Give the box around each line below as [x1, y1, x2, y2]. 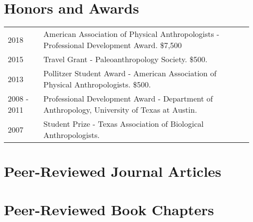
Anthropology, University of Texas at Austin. [43, 104, 197, 116]
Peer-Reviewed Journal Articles [4, 161, 221, 181]
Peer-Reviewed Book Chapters [4, 199, 214, 219]
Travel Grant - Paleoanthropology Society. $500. [43, 53, 208, 65]
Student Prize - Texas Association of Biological [43, 118, 204, 130]
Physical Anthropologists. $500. [43, 79, 151, 90]
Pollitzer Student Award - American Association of [43, 68, 217, 79]
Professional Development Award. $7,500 [43, 39, 182, 51]
